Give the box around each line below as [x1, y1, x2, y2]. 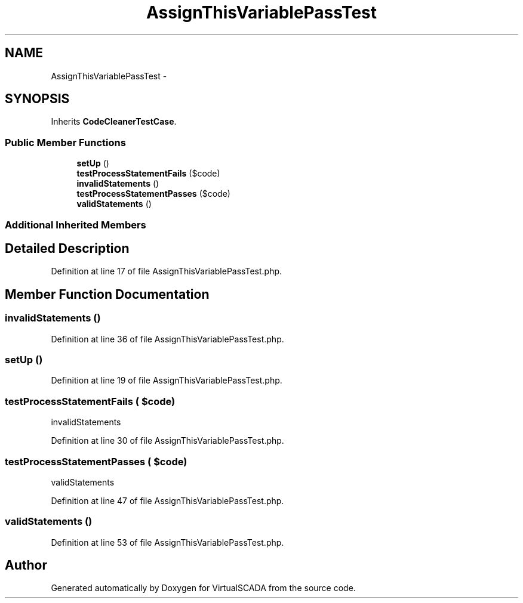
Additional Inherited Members [5, 218, 146, 231]
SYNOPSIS [5, 91, 70, 107]
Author [5, 558, 47, 573]
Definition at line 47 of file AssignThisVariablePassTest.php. [51, 495, 284, 506]
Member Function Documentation [5, 286, 210, 302]
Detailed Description [5, 240, 130, 256]
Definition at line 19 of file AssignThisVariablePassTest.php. [51, 375, 282, 386]
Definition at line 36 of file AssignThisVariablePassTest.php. [51, 333, 284, 344]
